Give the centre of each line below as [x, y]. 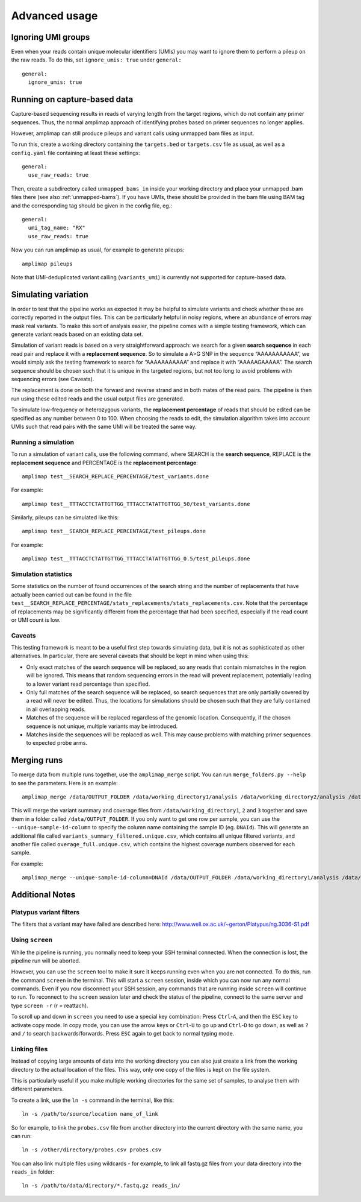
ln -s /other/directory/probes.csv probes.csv [92, 1150]
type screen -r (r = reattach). [50, 1005]
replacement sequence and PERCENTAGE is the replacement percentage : [104, 463]
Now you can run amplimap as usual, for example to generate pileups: [98, 250]
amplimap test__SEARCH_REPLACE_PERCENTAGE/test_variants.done [116, 476]
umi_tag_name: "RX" [57, 228]
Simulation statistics [42, 574]
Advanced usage [54, 16]
